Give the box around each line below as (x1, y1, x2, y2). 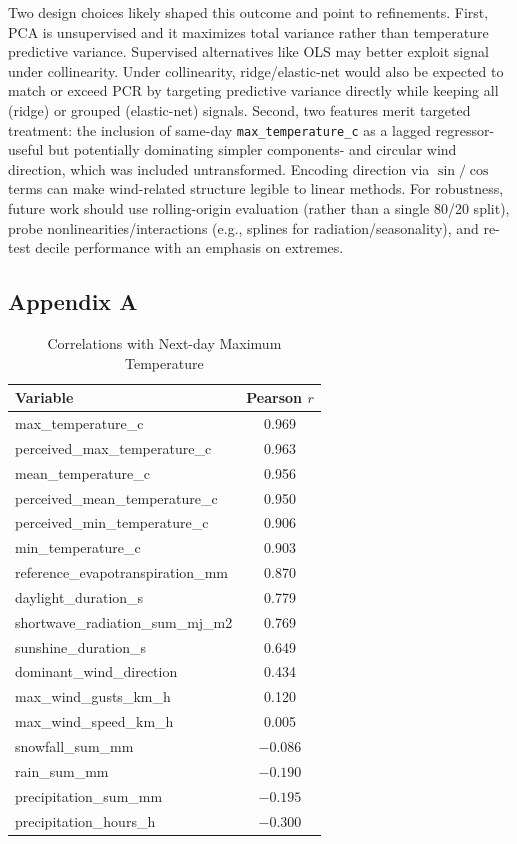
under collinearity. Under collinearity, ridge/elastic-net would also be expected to (8, 60, 504, 81)
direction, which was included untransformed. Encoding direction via (8, 158, 430, 179)
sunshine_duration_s (15, 636, 146, 657)
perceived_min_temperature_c (15, 512, 209, 533)
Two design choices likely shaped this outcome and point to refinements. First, (8, 2, 489, 22)
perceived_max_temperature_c (15, 437, 212, 458)
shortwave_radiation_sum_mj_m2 (15, 611, 233, 632)
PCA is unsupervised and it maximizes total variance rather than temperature (8, 21, 489, 42)
